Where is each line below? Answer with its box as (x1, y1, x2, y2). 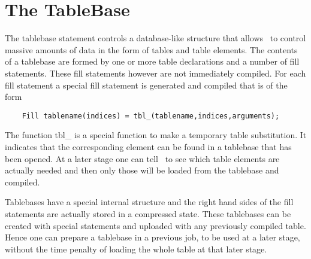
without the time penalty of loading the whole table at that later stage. (5, 242, 267, 255)
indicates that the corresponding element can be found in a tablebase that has (5, 140, 292, 153)
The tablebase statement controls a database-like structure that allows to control (5, 32, 306, 44)
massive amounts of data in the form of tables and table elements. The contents (5, 43, 298, 56)
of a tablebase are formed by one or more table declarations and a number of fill (5, 55, 300, 68)
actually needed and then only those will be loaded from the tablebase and (5, 164, 279, 176)
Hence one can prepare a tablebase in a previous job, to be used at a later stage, (5, 231, 300, 243)
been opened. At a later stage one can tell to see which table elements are (5, 152, 280, 164)
